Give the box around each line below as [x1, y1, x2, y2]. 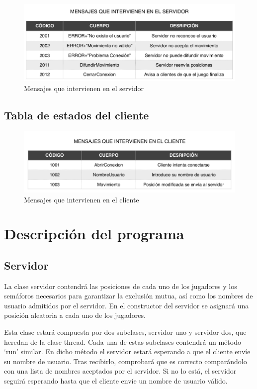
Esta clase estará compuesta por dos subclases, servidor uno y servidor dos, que [4, 327, 247, 337]
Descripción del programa [4, 223, 184, 244]
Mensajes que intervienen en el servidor [24, 83, 144, 93]
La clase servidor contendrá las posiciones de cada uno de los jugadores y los [4, 281, 237, 291]
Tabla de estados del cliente [4, 107, 149, 122]
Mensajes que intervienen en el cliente [24, 194, 139, 204]
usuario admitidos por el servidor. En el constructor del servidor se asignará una [4, 300, 249, 310]
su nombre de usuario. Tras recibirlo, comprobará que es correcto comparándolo [4, 356, 247, 366]
